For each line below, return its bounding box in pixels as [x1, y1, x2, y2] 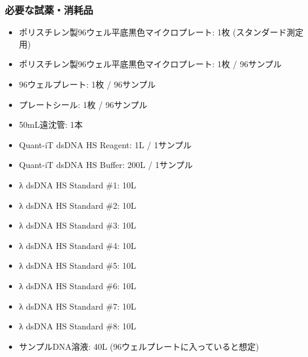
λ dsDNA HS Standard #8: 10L [19, 320, 136, 332]
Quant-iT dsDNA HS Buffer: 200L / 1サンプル [19, 158, 193, 171]
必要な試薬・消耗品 [5, 2, 94, 17]
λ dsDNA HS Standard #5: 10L [19, 259, 136, 272]
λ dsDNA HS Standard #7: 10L [19, 299, 136, 312]
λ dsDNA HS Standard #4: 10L [19, 239, 136, 251]
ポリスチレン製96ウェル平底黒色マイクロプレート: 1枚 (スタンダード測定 [19, 26, 304, 38]
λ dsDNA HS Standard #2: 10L [19, 199, 136, 211]
